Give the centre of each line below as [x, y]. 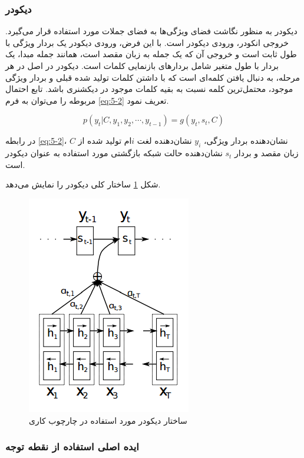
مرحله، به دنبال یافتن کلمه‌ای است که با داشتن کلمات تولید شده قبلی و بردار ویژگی [153, 77]
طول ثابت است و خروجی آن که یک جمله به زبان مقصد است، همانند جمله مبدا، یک [151, 54]
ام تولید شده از [105, 141]
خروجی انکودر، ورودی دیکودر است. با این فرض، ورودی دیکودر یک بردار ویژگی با [147, 42]
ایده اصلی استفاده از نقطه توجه [72, 447]
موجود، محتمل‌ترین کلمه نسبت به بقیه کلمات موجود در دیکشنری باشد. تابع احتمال [149, 89]
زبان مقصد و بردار [267, 153]
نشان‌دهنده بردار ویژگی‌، [246, 141]
